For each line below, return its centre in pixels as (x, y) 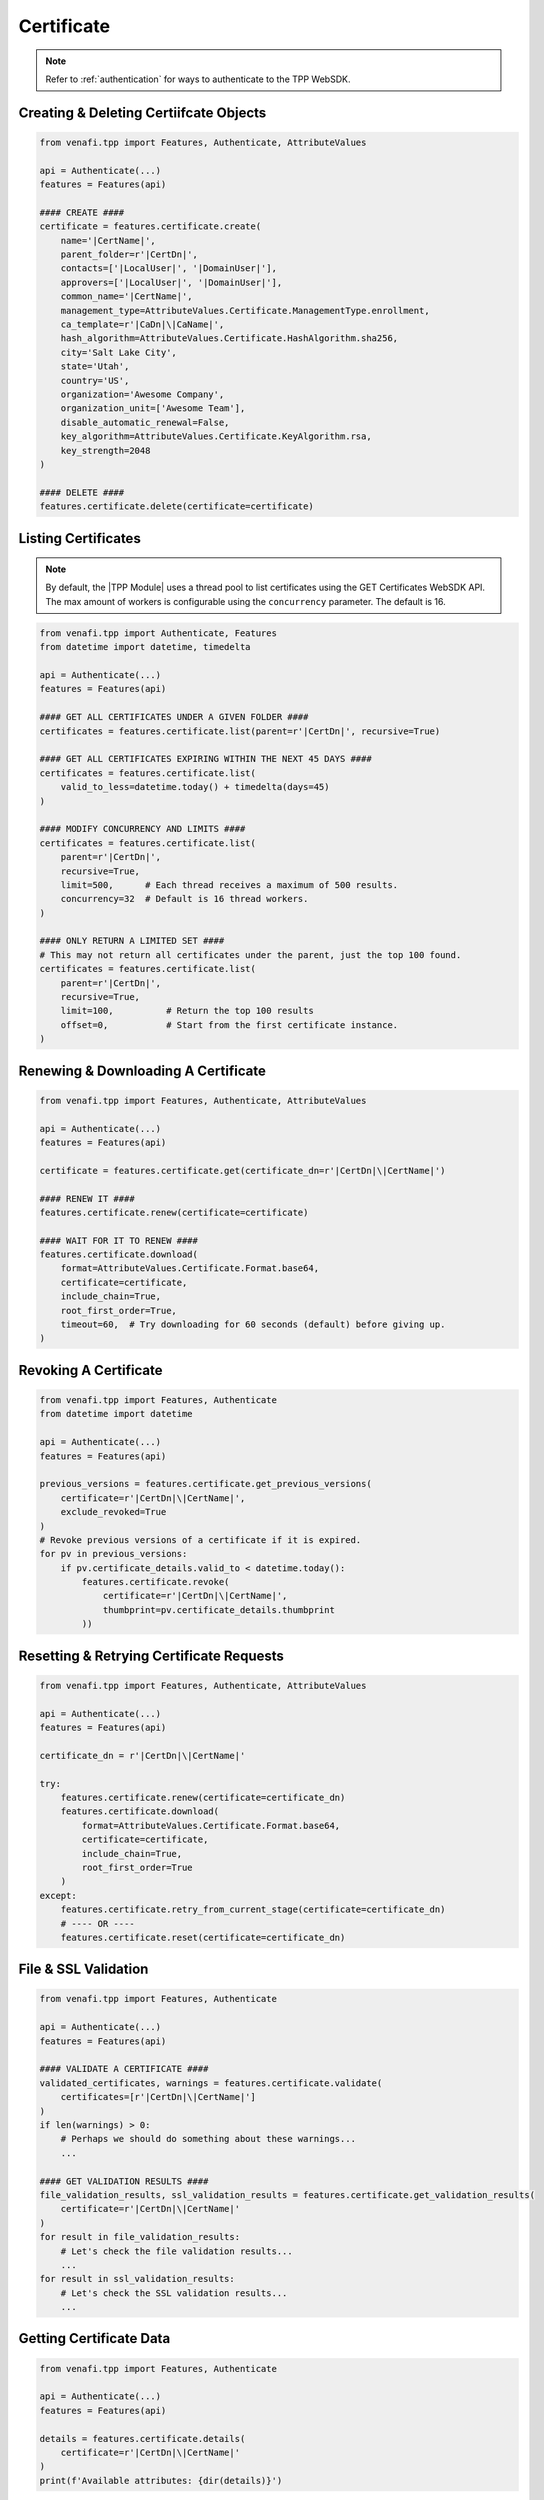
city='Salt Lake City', (118, 352)
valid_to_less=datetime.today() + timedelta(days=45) (195, 787)
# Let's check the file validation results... (177, 2251)
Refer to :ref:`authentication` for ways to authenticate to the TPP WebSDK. (198, 79)
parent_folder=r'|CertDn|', (129, 254)
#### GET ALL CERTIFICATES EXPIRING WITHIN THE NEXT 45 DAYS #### (205, 759)
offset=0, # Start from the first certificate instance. (229, 1024)
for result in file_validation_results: (139, 2237)
